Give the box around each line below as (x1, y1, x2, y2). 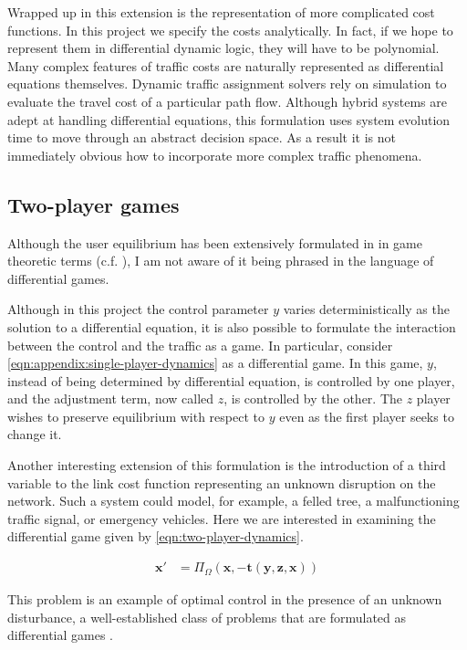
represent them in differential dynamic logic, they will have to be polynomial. (7, 38, 440, 58)
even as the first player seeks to (279, 406, 454, 425)
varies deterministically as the (283, 299, 450, 319)
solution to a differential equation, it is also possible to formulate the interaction (7, 317, 456, 336)
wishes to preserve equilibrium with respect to (7, 406, 265, 425)
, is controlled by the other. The (223, 389, 403, 408)
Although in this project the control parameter (7, 299, 269, 319)
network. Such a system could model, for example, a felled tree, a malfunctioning (7, 491, 460, 510)
